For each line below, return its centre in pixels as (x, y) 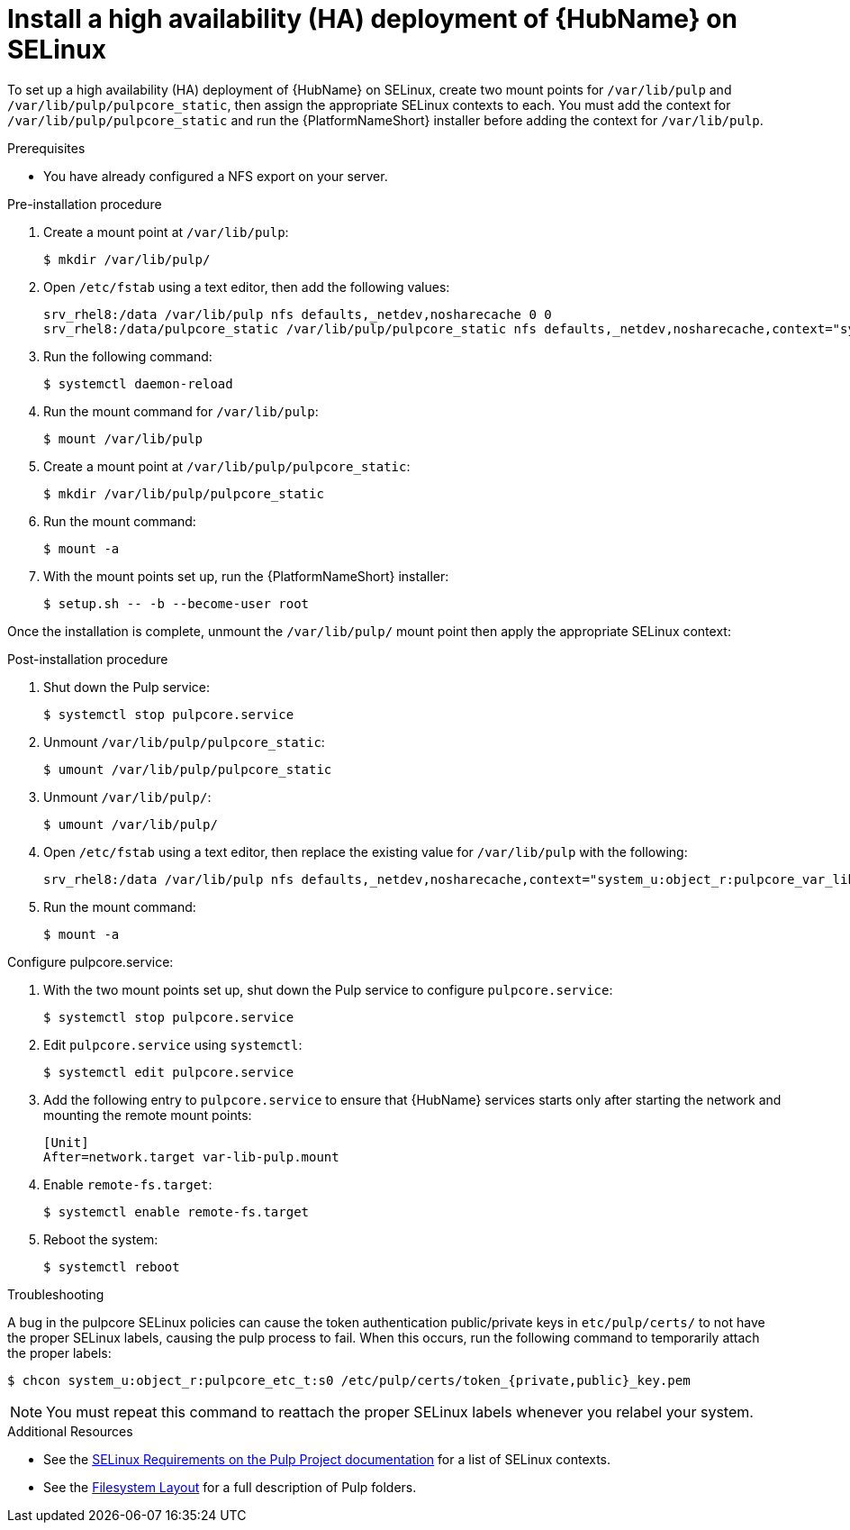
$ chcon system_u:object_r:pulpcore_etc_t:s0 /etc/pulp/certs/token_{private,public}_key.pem (349, 1380)
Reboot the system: (101, 1239)
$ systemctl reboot (112, 1266)
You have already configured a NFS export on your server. (216, 176)
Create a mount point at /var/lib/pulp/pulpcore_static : (227, 466)
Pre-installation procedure (85, 204)
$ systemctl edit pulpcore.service (169, 1072)
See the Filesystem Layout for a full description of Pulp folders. (230, 1487)
